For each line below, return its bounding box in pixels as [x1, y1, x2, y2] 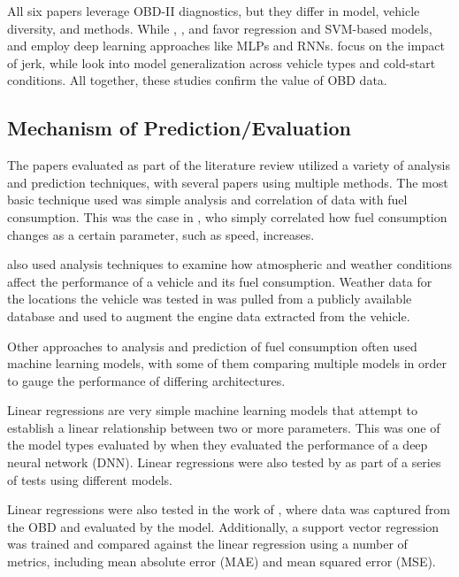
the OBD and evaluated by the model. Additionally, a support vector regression [7, 517, 440, 535]
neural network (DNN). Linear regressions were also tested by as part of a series [7, 453, 441, 472]
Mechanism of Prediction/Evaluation [7, 114, 352, 142]
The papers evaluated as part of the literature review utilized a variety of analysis [7, 156, 451, 174]
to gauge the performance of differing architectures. [7, 371, 286, 389]
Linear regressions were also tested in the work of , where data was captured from [7, 500, 451, 519]
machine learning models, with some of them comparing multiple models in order [7, 354, 447, 373]
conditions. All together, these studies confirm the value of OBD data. [7, 71, 387, 89]
